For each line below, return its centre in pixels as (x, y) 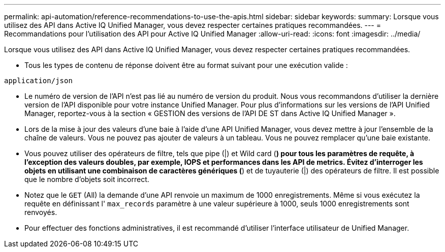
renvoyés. (41, 212)
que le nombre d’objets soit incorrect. (87, 179)
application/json (38, 81)
